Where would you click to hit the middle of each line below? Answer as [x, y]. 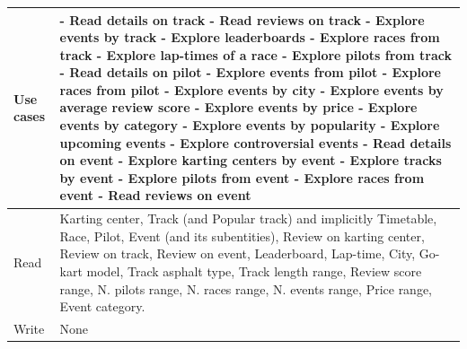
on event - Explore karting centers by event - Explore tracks [251, 160]
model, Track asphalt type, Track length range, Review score [254, 271]
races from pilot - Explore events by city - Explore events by [251, 89]
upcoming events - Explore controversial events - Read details [256, 142]
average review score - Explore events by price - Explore [238, 107]
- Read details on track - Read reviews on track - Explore [242, 19]
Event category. [102, 306]
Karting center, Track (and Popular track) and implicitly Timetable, [248, 218]
